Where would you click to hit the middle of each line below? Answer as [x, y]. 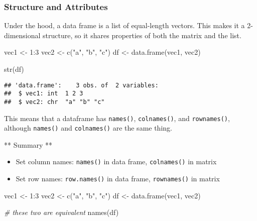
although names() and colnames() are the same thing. [88, 128]
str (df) [14, 69]
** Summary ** [28, 144]
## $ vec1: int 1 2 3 [44, 94]
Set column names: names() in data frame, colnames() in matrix [116, 161]
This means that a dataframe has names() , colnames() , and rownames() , [117, 118]
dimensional [22, 35]
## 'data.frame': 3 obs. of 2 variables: [81, 85]
